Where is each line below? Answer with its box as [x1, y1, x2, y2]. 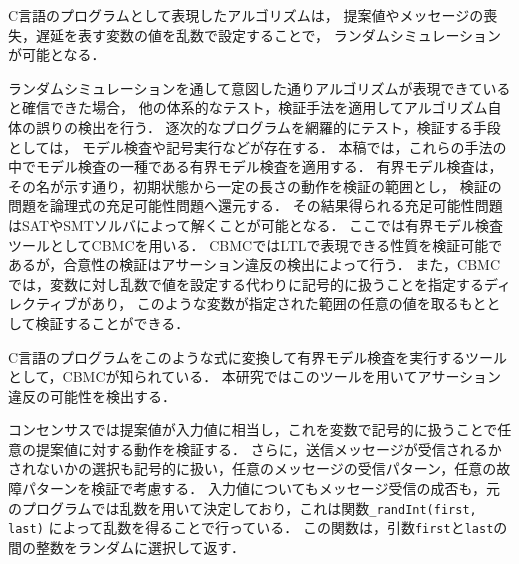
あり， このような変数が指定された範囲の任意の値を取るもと [91, 293, 487, 314]
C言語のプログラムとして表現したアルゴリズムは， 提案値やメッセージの [8, 5, 484, 25]
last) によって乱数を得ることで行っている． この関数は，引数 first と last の [8, 517, 508, 538]
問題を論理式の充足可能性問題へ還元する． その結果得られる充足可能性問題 [8, 195, 503, 216]
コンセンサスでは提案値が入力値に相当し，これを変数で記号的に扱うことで [8, 419, 498, 440]
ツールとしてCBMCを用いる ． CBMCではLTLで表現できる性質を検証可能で [8, 234, 503, 255]
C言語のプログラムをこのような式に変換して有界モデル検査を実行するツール [8, 346, 507, 367]
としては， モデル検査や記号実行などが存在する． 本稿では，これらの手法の [8, 136, 507, 157]
